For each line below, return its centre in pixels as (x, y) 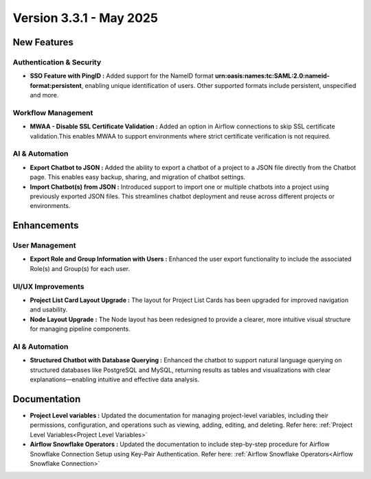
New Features (43, 42)
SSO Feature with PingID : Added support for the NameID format (122, 76)
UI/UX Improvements (48, 286)
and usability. (49, 309)
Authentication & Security (57, 62)
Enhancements (46, 225)
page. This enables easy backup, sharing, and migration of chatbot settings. (138, 177)
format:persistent (56, 85)
